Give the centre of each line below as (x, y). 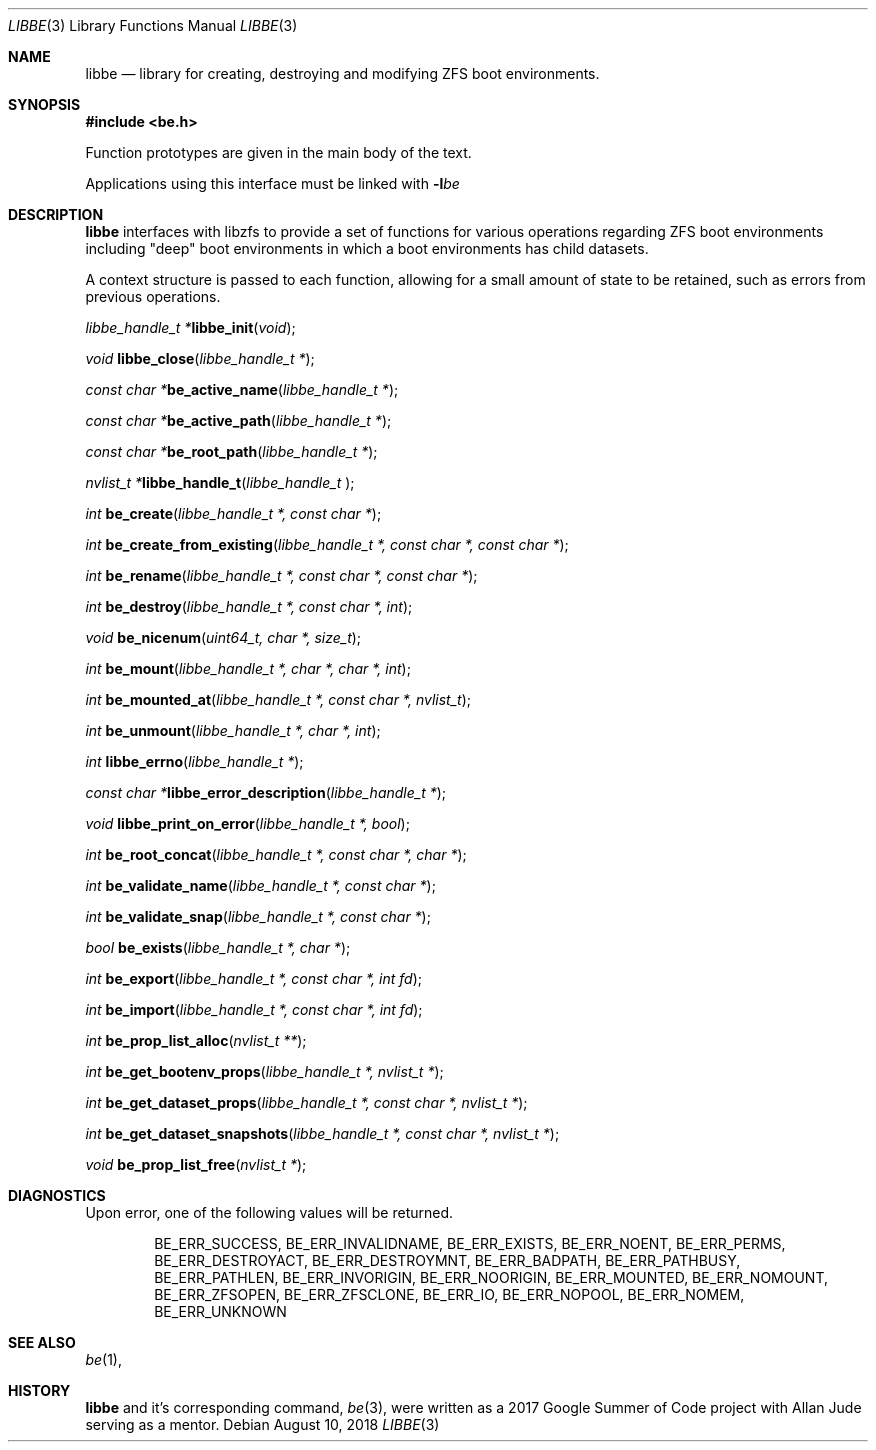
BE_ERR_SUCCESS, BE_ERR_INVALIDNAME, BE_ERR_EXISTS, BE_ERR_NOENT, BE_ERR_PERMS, (470, 1243)
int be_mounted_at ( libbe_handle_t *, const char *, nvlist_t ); (278, 699)
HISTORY (39, 1390)
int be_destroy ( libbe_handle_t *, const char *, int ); (249, 606)
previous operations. (153, 296)
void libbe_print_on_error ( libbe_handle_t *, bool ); (247, 823)
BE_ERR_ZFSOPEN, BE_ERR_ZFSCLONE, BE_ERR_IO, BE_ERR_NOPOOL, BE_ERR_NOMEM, (449, 1294)
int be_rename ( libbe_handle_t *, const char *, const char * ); (281, 575)
